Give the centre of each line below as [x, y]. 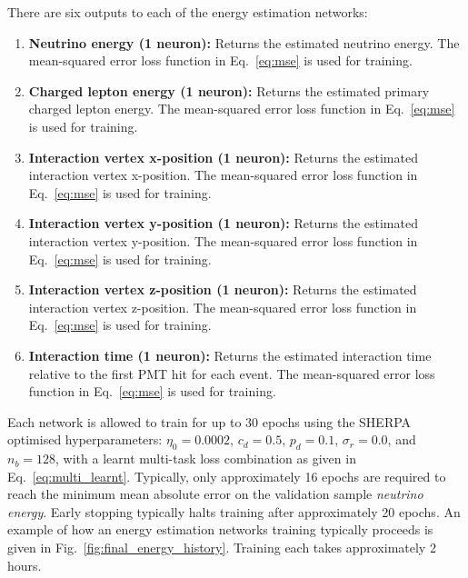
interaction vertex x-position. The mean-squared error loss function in [223, 175]
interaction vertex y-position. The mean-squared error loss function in [223, 240]
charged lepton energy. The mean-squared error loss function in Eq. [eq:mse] [242, 109]
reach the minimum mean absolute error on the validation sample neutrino [215, 494]
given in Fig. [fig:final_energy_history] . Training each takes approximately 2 [222, 548]
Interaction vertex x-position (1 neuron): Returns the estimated [223, 157]
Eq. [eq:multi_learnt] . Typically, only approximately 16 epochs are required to [227, 476]
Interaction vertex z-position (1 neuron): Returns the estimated [223, 289]
